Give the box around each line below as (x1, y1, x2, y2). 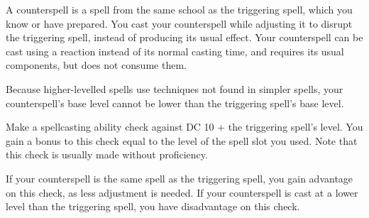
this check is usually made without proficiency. (6, 147, 208, 162)
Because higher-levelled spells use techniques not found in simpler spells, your (6, 81, 343, 96)
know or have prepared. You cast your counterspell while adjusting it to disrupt (6, 16, 353, 31)
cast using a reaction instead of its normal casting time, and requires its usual (6, 43, 344, 58)
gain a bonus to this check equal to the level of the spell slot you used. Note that (6, 133, 358, 148)
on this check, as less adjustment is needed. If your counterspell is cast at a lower (6, 185, 358, 200)
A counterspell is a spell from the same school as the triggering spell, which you (6, 2, 353, 16)
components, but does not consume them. (6, 58, 187, 72)
